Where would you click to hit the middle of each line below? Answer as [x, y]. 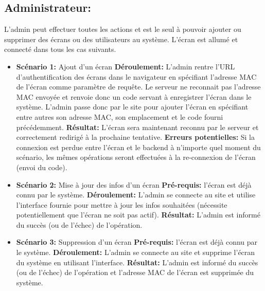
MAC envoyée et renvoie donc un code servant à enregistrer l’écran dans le [134, 96]
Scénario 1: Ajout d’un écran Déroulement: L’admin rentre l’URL [126, 66]
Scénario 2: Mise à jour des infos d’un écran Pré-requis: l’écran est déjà [134, 184]
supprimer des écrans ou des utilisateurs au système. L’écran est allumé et [121, 39]
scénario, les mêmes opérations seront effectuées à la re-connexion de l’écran [136, 157]
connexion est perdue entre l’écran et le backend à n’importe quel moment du [138, 147]
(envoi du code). [42, 167]
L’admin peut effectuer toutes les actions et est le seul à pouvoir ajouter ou [123, 29]
